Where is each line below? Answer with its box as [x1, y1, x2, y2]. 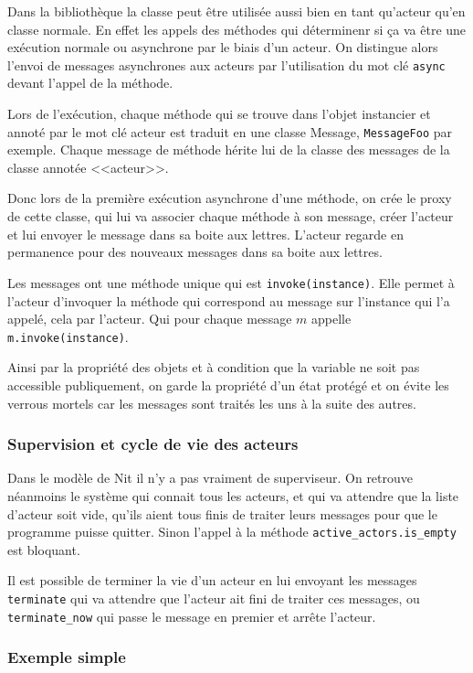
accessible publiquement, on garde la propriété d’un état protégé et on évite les [7, 375, 449, 394]
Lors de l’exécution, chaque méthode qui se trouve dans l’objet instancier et [7, 104, 431, 123]
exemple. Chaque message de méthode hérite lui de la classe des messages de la [7, 140, 450, 159]
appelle [311, 309, 352, 328]
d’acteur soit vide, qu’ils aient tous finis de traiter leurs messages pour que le [7, 504, 437, 523]
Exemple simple [7, 646, 126, 668]
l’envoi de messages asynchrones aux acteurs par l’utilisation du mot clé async [7, 55, 446, 74]
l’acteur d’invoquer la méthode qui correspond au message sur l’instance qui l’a [7, 291, 450, 310]
